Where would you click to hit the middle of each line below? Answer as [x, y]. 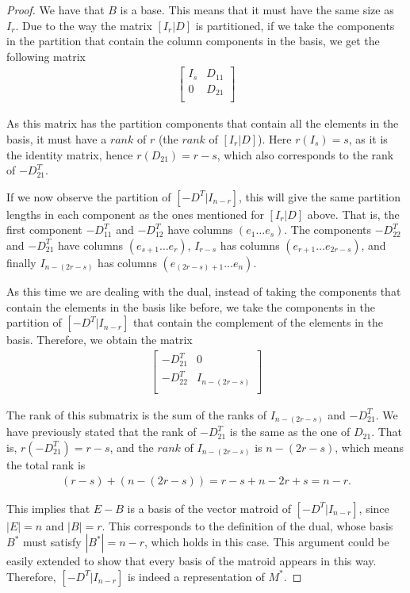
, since [374, 508]
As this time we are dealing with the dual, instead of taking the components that [204, 291]
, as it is [368, 139]
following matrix [46, 56]
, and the [132, 447]
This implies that [48, 508]
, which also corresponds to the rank [305, 154]
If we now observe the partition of [89, 196]
